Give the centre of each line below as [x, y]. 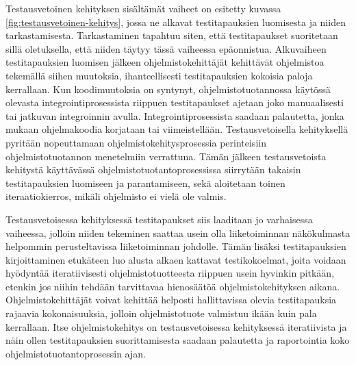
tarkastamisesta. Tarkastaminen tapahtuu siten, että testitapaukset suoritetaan [172, 35]
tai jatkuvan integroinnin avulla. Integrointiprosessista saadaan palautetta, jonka [175, 115]
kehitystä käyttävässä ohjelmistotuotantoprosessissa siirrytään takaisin [153, 169]
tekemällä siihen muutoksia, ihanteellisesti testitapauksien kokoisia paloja [159, 75]
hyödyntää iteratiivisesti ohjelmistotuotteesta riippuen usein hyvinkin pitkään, [170, 273]
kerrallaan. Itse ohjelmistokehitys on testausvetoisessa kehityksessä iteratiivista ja [176, 326]
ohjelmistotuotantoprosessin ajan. [76, 353]
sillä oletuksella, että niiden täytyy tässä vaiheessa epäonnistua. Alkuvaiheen [166, 48]
